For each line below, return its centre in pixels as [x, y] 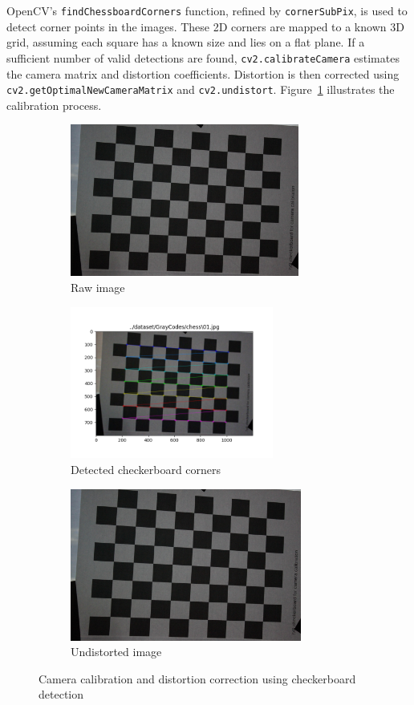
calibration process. [54, 105]
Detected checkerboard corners [146, 470]
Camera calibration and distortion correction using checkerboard [197, 678]
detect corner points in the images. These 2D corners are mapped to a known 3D [205, 26]
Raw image [98, 287]
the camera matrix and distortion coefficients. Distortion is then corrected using [203, 73]
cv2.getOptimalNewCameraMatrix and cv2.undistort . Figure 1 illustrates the [201, 89]
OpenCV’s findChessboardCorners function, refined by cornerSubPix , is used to [207, 10]
